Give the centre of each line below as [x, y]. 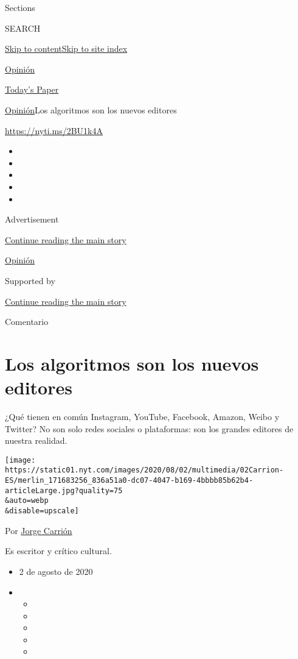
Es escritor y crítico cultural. [58, 551]
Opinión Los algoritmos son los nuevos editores [91, 109]
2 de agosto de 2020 [56, 571]
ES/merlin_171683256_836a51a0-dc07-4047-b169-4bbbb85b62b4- [129, 481]
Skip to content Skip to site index [66, 48]
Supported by [30, 280]
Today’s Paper [32, 89]
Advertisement [32, 219]
